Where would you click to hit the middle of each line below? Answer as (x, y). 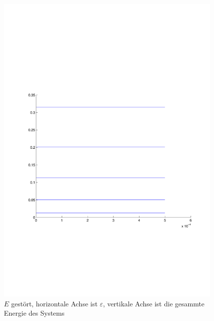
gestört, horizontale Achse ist (54, 303)
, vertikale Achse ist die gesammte (154, 303)
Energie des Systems (34, 313)
